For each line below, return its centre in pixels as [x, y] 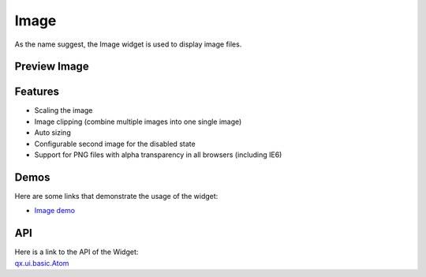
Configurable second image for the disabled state [115, 144]
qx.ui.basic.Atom [42, 263]
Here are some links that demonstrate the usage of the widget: [116, 196]
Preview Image [52, 67]
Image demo [54, 211]
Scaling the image [64, 110]
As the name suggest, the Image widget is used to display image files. [128, 44]
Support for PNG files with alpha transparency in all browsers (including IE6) [158, 155]
